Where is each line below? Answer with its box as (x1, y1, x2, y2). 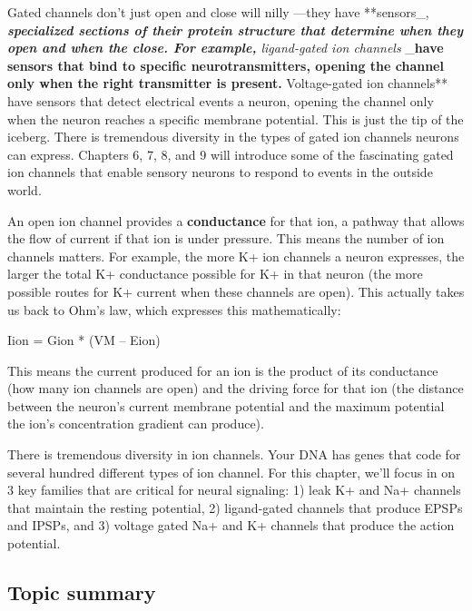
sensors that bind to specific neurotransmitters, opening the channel (7, 55, 444, 74)
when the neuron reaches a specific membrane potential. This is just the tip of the (7, 109, 464, 128)
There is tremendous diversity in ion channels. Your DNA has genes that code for (7, 445, 461, 464)
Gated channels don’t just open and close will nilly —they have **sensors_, (7, 3, 429, 21)
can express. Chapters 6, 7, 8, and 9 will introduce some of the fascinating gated (7, 144, 454, 163)
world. (7, 180, 42, 199)
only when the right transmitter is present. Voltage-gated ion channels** (7, 74, 448, 93)
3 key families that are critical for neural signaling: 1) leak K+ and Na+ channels (7, 480, 461, 499)
